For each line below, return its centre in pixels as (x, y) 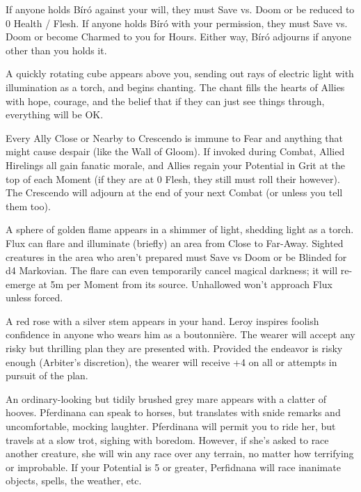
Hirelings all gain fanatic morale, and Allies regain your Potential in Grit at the (175, 165)
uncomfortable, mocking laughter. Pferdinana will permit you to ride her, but (171, 426)
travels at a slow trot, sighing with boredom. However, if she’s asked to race (167, 439)
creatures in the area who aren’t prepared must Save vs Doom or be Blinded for (176, 256)
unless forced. (34, 297)
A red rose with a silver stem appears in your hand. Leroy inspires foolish (162, 320)
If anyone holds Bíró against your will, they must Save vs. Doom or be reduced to (180, 9)
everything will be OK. (55, 114)
